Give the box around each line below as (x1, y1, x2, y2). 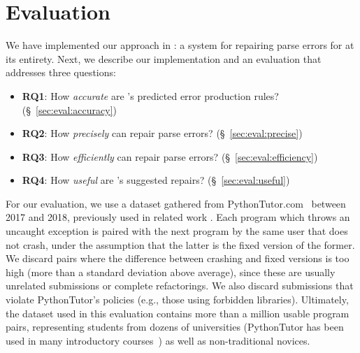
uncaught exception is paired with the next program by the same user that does (6, 224, 348, 238)
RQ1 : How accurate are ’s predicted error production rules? (22, 88, 279, 103)
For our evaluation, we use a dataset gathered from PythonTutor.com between (6, 196, 346, 210)
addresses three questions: (6, 65, 116, 80)
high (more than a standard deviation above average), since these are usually (6, 264, 336, 279)
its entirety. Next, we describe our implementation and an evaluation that (6, 51, 322, 66)
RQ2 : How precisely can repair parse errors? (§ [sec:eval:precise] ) (22, 126, 303, 141)
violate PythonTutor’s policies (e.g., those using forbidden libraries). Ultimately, (6, 292, 349, 307)
